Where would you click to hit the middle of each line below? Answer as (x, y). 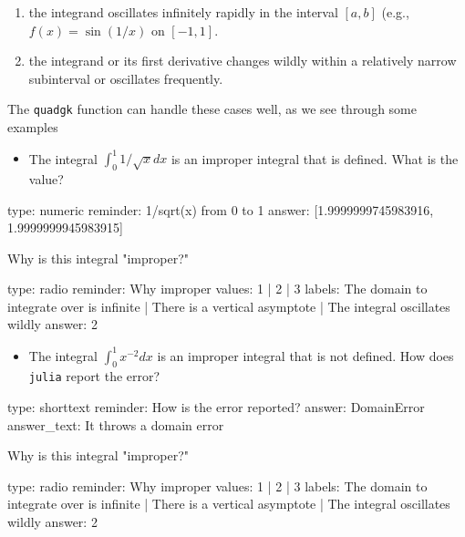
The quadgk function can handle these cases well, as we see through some (212, 109)
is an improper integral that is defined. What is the (315, 158)
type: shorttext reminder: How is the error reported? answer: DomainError (216, 407)
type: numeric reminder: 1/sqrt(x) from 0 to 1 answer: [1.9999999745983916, (221, 209)
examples (33, 127)
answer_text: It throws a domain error (116, 424)
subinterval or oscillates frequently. (126, 78)
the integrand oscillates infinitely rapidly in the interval (183, 12)
